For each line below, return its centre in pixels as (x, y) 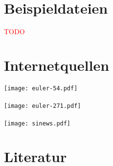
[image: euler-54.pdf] (41, 88)
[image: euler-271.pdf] (43, 106)
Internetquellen (57, 65)
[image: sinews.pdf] (37, 124)
